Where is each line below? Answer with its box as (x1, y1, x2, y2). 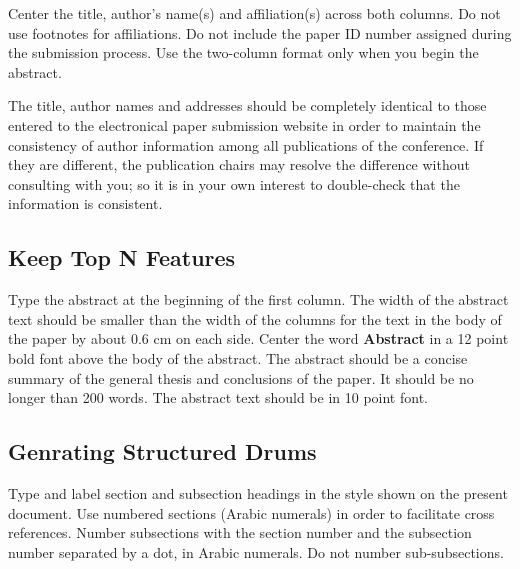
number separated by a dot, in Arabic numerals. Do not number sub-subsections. (8, 541, 504, 562)
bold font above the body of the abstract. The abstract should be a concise (8, 347, 468, 368)
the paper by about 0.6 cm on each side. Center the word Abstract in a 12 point (8, 328, 509, 349)
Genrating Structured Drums (8, 436, 317, 467)
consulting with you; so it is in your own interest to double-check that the (8, 173, 460, 194)
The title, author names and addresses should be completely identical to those (8, 95, 487, 116)
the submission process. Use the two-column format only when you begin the (8, 42, 479, 63)
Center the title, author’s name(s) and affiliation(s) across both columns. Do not (8, 3, 501, 23)
